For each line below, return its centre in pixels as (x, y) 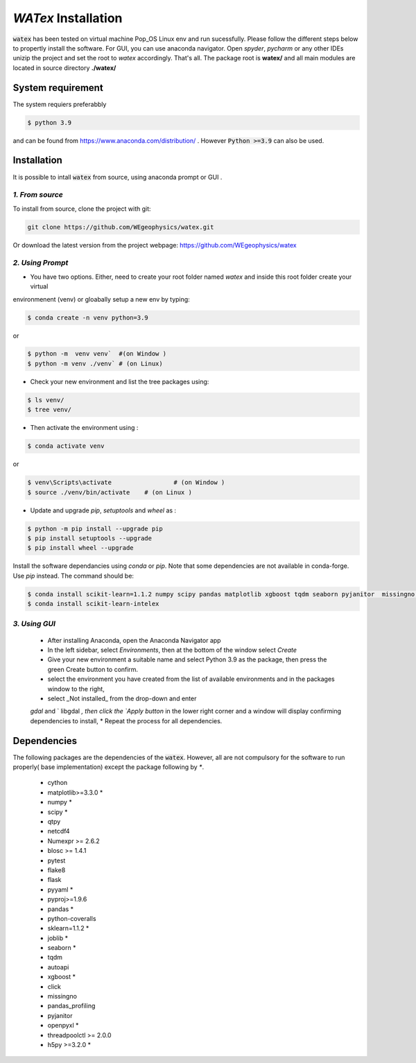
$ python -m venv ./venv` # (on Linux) (95, 363)
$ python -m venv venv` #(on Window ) (97, 354)
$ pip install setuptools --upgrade (90, 538)
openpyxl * (63, 1026)
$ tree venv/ (50, 410)
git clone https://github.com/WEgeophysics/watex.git (121, 227)
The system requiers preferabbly (60, 104)
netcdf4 (59, 831)
